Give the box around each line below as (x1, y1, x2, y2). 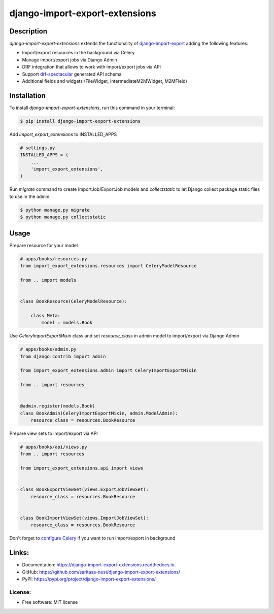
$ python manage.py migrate (20, 207, 90, 213)
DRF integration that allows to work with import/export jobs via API (22, 64, 161, 70)
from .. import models (20, 277, 77, 283)
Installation (9, 91, 46, 100)
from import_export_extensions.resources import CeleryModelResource (20, 263, 197, 269)
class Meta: (30, 313, 61, 318)
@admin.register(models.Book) (20, 403, 95, 409)
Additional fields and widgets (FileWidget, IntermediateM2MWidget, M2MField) (22, 78, 187, 84)
